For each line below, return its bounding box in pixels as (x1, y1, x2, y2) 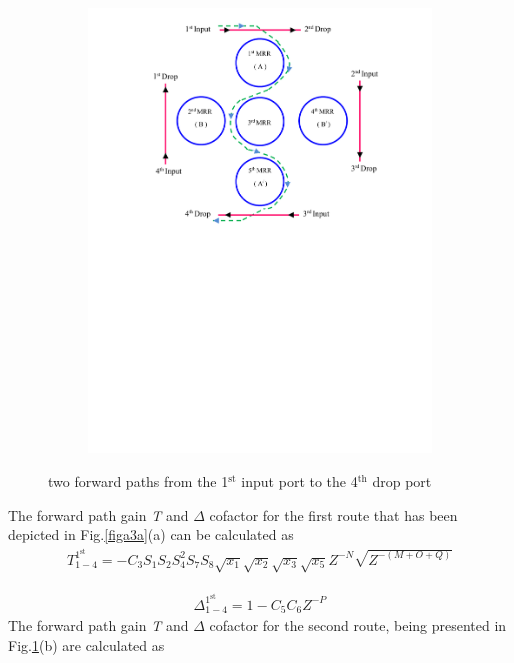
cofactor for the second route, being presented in (209, 615, 507, 636)
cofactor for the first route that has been (209, 504, 458, 525)
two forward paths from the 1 (48, 470, 229, 491)
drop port (372, 470, 432, 491)
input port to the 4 (241, 470, 358, 491)
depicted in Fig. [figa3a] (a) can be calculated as (8, 524, 294, 545)
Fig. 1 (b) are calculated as (8, 634, 165, 655)
